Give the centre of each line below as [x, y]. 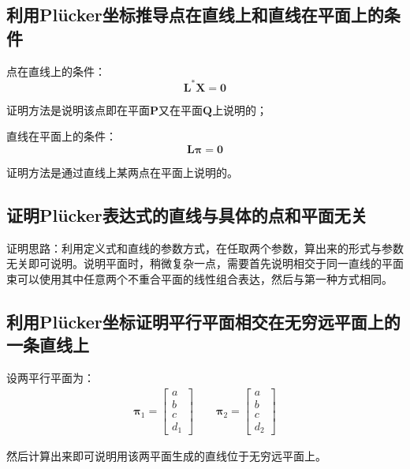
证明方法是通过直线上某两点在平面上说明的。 [122, 172]
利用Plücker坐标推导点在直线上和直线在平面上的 [195, 15]
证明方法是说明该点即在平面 [78, 109]
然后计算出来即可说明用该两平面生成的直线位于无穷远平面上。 [166, 456]
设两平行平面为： [50, 378]
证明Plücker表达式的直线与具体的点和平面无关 [187, 214]
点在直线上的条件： [56, 71]
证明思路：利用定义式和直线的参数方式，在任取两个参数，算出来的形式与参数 [205, 248]
